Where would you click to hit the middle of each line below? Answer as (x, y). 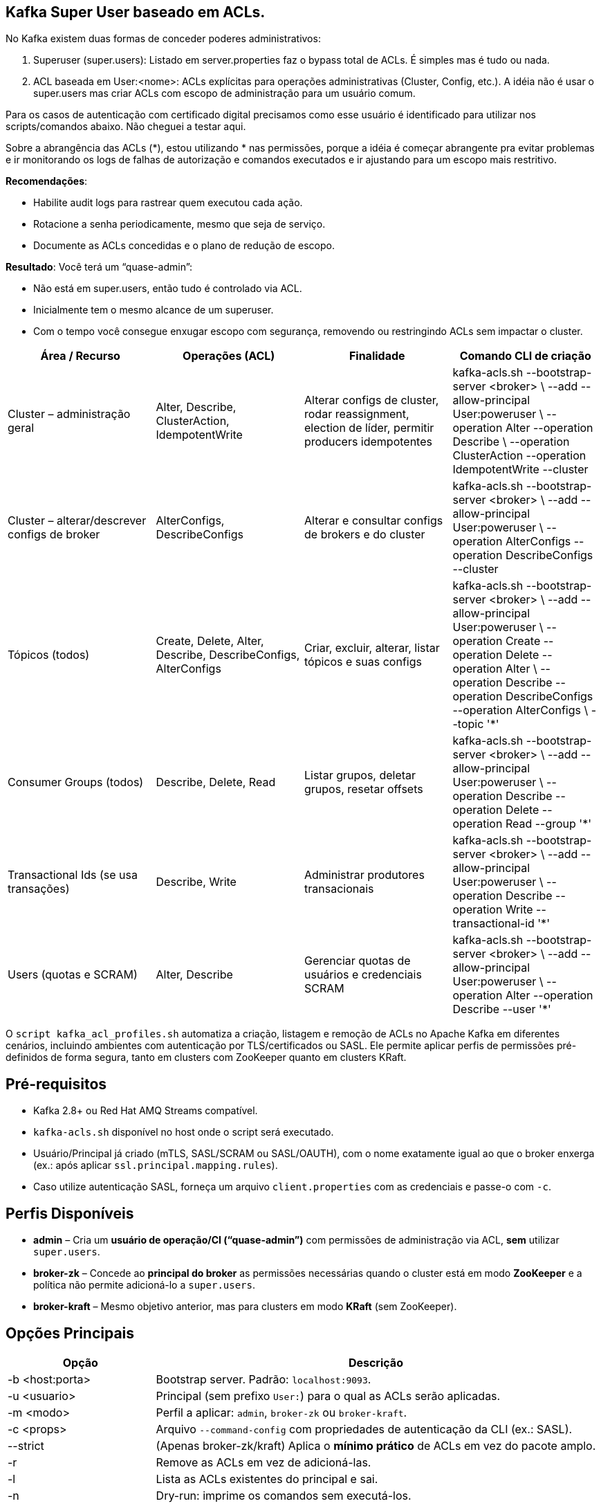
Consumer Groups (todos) (76, 782)
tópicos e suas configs (363, 662)
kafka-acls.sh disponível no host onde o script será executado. (184, 1132)
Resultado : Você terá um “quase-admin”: (99, 267)
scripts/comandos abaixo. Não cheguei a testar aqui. (126, 127)
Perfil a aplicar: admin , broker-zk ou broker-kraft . (281, 1412)
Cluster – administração (69, 414)
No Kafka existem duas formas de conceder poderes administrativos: (163, 39)
